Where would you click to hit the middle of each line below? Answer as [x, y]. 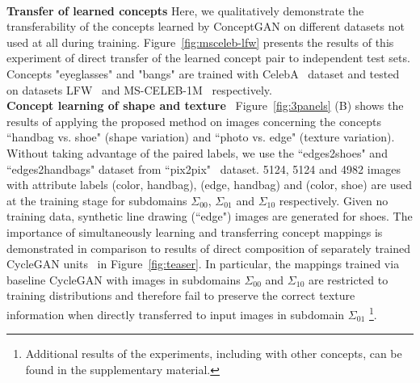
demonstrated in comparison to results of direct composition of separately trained [209, 248]
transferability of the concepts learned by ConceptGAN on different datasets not [206, 26]
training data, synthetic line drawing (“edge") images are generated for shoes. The [210, 216]
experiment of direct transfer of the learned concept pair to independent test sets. [208, 58]
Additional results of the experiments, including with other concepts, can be [214, 354]
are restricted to [348, 279]
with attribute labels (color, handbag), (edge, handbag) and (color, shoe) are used [210, 185]
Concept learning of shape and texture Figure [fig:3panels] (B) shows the [205, 105]
